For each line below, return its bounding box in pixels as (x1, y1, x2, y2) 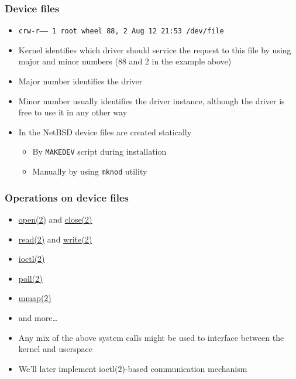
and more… (18, 311, 58, 323)
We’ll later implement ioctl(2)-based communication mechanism (18, 362, 247, 374)
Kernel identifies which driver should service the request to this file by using (18, 43, 291, 56)
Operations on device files (5, 190, 129, 204)
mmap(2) (18, 292, 51, 304)
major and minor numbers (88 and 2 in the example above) (18, 55, 232, 67)
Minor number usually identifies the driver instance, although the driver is (18, 94, 285, 107)
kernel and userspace (18, 343, 93, 355)
